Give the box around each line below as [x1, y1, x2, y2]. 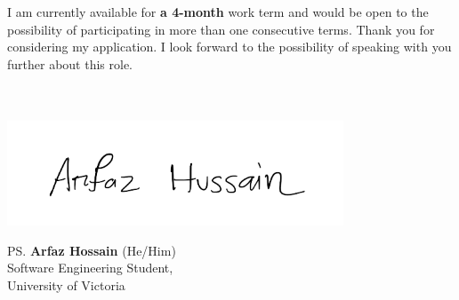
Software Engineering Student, [7, 258, 173, 277]
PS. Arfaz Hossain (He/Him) [7, 241, 176, 259]
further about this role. [7, 54, 133, 73]
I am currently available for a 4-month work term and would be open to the [7, 3, 429, 20]
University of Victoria [7, 275, 125, 294]
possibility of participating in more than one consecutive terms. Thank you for [7, 20, 435, 38]
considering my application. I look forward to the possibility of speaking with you [7, 37, 452, 56]
